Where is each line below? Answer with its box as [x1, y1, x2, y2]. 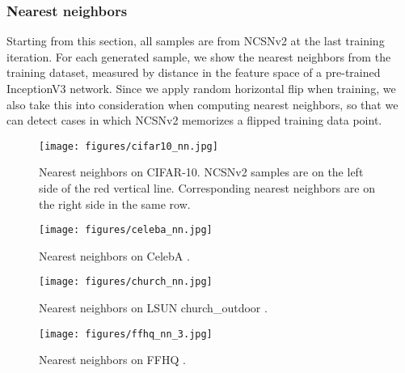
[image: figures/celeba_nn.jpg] [39, 224, 213, 236]
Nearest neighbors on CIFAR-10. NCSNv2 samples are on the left [39, 163, 364, 180]
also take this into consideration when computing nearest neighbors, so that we [6, 95, 399, 112]
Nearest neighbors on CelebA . [39, 247, 190, 264]
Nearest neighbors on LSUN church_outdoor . [39, 299, 268, 316]
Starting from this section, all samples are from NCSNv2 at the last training [6, 32, 385, 49]
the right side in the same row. [39, 195, 191, 212]
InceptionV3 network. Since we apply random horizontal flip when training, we [6, 80, 396, 96]
